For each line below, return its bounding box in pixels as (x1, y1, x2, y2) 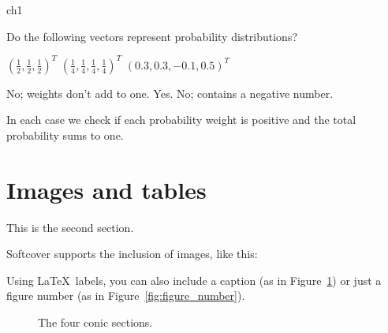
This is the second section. (6, 219, 134, 235)
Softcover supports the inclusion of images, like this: (6, 245, 258, 262)
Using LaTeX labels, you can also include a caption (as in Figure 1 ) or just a (6, 271, 382, 288)
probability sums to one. (6, 126, 124, 143)
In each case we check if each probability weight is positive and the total (6, 111, 356, 128)
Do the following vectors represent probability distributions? (6, 28, 298, 44)
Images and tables (6, 173, 207, 205)
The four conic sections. (38, 313, 153, 330)
